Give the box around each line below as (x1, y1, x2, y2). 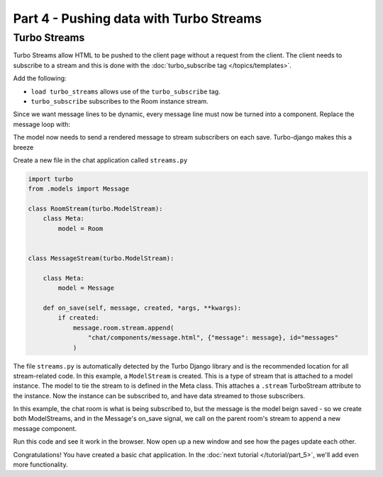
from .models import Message (28, 185, 130, 193)
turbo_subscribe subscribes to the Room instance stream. (30, 96, 209, 106)
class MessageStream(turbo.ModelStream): (28, 254, 174, 262)
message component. (13, 424, 77, 432)
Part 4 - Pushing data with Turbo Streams (13, 11, 262, 26)
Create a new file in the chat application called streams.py (13, 156, 188, 164)
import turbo (28, 174, 74, 183)
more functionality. (13, 461, 68, 469)
